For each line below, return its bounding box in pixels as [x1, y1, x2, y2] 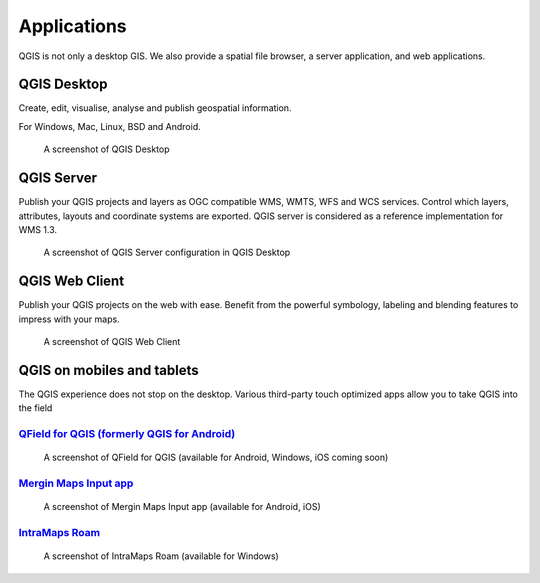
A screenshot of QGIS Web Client [43, 336, 181, 347]
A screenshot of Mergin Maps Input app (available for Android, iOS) [43, 501, 322, 513]
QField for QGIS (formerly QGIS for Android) [18, 427, 236, 441]
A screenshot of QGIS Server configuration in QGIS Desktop [43, 246, 291, 259]
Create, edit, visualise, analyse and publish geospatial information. [18, 102, 292, 114]
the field [18, 402, 53, 414]
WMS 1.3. [18, 223, 58, 235]
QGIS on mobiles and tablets [18, 361, 199, 379]
